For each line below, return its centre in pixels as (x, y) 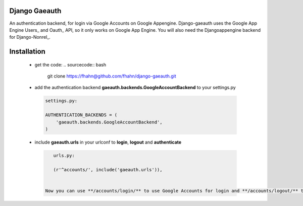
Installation (27, 52)
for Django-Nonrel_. (30, 37)
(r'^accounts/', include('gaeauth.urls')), (108, 169)
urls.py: (64, 155)
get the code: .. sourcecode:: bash (70, 64)
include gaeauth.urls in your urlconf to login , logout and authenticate (108, 142)
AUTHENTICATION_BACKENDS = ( (81, 115)
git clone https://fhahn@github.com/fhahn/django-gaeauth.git (112, 76)
